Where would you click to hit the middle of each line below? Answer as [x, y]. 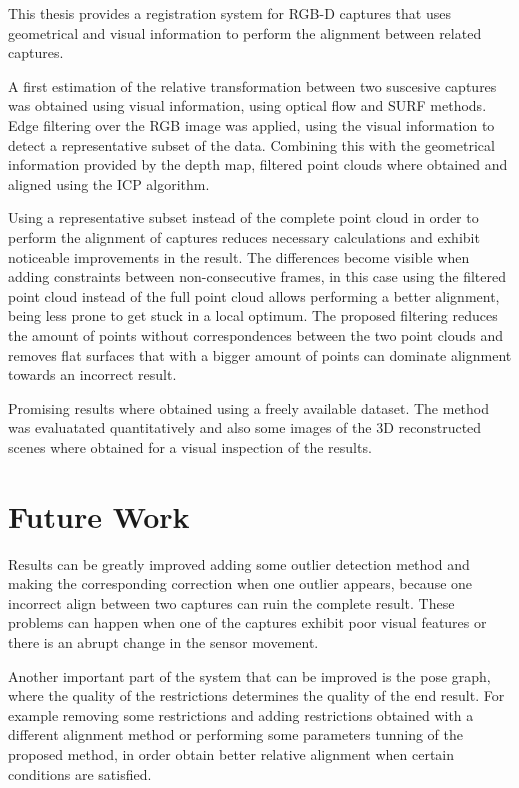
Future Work [99, 515]
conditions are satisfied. [80, 773]
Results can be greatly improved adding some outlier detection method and [239, 563]
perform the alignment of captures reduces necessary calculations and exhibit [244, 236]
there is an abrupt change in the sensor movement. [163, 641]
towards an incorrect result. [92, 374]
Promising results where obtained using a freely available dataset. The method [249, 407]
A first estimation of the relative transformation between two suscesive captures [252, 85]
